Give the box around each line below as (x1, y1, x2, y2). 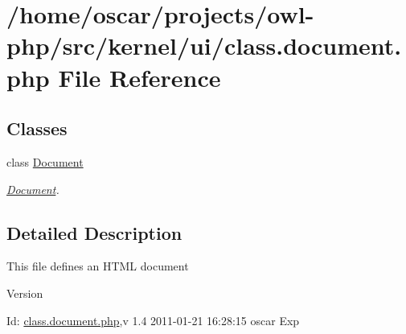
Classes (6, 116, 68, 141)
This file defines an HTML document (6, 258, 189, 274)
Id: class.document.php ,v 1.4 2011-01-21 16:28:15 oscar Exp (6, 311, 300, 328)
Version (6, 284, 43, 301)
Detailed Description (6, 220, 182, 245)
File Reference (58, 60, 221, 93)
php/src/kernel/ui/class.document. (6, 29, 402, 62)
